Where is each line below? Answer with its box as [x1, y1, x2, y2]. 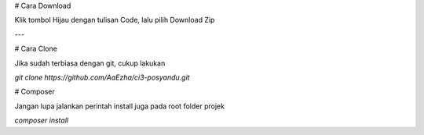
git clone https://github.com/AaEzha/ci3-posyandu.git [14, 73, 190, 82]
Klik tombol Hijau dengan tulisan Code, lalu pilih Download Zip [14, 16, 215, 25]
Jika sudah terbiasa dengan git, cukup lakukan [14, 59, 166, 68]
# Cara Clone [14, 44, 58, 54]
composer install [14, 115, 69, 125]
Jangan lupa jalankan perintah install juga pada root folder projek [14, 101, 225, 111]
